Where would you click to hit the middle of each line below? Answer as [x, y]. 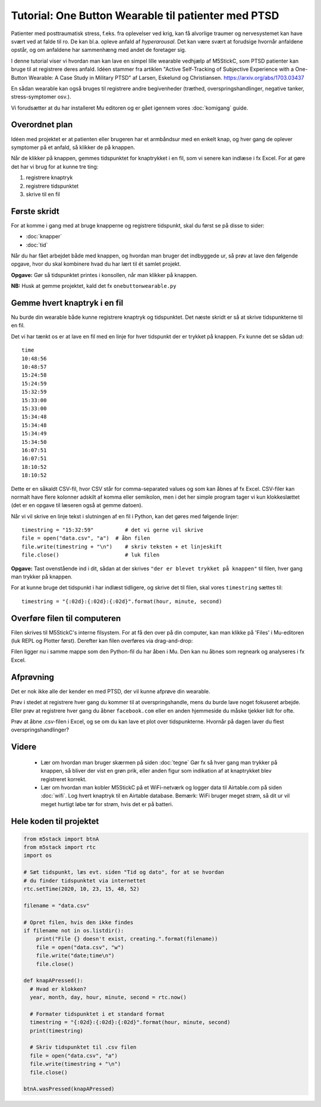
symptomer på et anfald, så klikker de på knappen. [73, 147]
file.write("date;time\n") [75, 956]
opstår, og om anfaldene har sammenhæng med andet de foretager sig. [99, 50]
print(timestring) [56, 1030]
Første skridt [35, 211]
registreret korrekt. [64, 779]
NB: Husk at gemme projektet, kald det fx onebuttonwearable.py [94, 286]
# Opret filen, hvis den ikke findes [78, 922]
